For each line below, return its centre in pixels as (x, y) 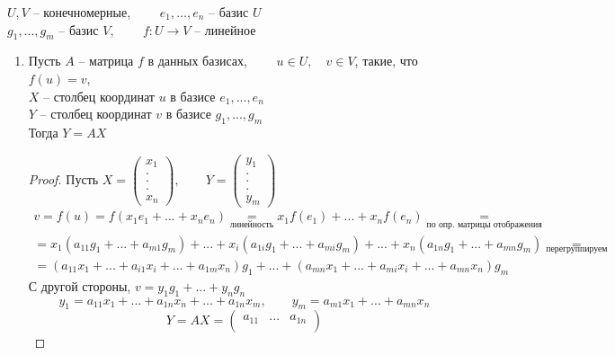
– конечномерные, (82, 12)
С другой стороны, (80, 285)
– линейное (225, 29)
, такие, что (386, 61)
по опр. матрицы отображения (484, 225)
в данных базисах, (197, 61)
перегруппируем (577, 249)
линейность (252, 225)
